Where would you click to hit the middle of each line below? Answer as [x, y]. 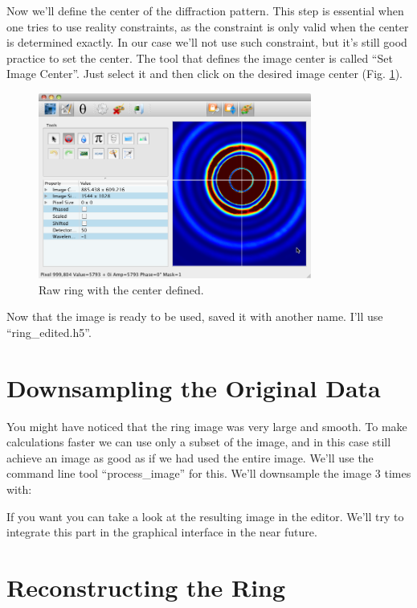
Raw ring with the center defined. [121, 289]
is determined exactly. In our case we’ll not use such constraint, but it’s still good [207, 42]
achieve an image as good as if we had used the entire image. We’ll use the [190, 457]
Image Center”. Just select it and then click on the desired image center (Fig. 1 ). [204, 74]
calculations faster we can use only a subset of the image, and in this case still [199, 442]
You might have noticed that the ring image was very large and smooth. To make [207, 426]
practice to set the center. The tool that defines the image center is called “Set [200, 58]
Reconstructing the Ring [146, 587]
